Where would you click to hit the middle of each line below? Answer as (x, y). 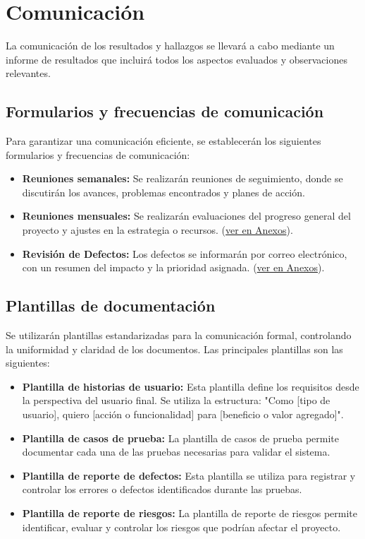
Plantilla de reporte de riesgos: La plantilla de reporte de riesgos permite (190, 513)
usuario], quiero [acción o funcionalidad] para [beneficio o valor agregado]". (183, 414)
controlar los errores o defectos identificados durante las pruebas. (162, 489)
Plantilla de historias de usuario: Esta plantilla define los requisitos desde (191, 386)
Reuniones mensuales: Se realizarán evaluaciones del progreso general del (186, 216)
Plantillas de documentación (111, 306)
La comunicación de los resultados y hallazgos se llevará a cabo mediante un (170, 46)
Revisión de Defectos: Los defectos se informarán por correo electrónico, (185, 253)
